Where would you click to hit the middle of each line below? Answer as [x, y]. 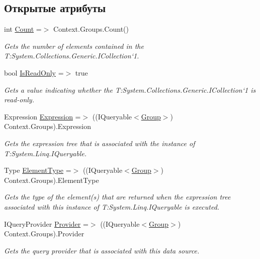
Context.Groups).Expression [48, 126]
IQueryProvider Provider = [46, 223]
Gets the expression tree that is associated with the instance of [100, 143]
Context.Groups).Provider [44, 234]
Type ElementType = [38, 170]
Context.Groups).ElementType [52, 180]
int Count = [23, 29]
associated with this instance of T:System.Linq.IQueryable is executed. [112, 206]
